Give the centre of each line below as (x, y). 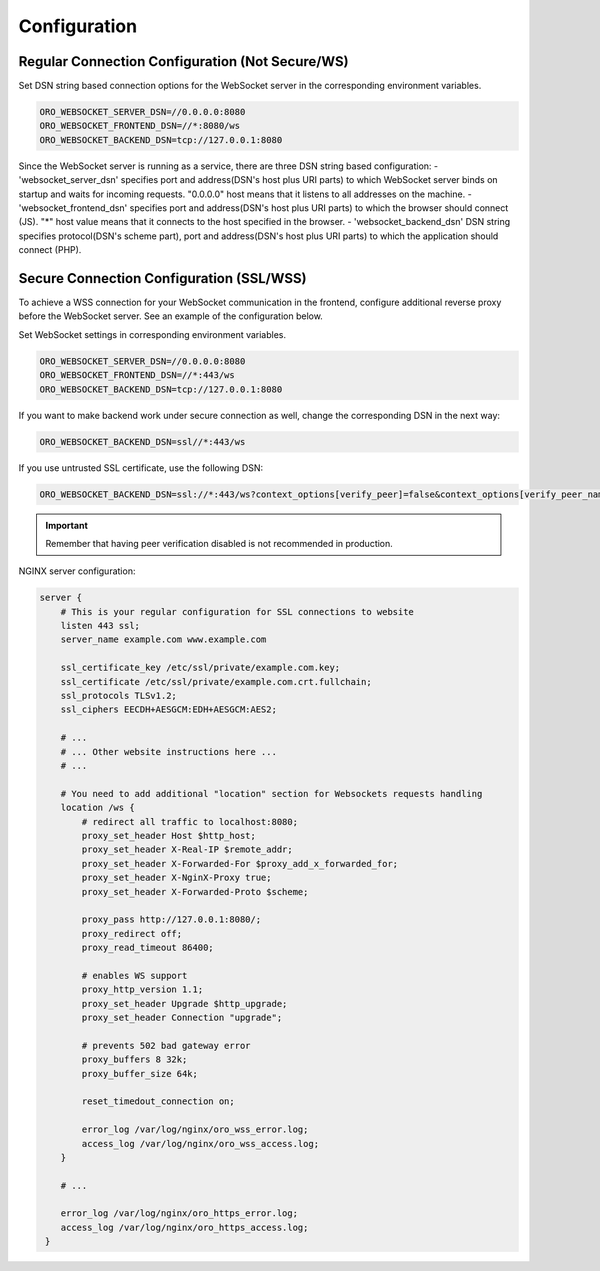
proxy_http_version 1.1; (142, 989)
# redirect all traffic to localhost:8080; (190, 821)
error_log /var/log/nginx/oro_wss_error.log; (195, 1129)
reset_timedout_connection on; (158, 1101)
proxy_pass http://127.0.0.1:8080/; (171, 919)
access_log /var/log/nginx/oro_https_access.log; (184, 1227)
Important (67, 525)
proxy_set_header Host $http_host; (169, 835)
